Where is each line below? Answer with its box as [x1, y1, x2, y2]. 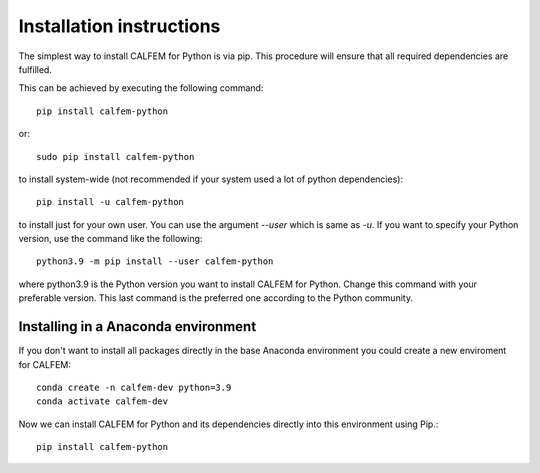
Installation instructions [18, 15, 221, 37]
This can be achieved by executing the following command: [18, 82, 264, 94]
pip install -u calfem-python [36, 196, 185, 208]
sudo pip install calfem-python [36, 151, 195, 162]
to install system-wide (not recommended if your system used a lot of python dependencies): [18, 173, 404, 185]
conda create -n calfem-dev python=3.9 [36, 381, 232, 393]
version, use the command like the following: [18, 233, 203, 245]
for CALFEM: [18, 358, 72, 370]
